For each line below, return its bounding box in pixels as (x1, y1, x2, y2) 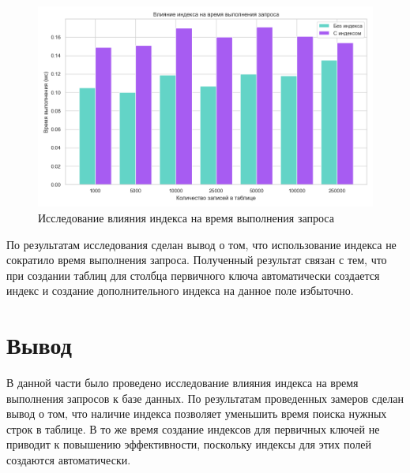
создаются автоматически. (6, 452, 131, 468)
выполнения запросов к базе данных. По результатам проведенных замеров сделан (6, 389, 404, 406)
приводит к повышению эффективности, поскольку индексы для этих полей (6, 436, 371, 453)
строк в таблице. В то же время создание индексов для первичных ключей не (6, 420, 380, 437)
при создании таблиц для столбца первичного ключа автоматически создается (6, 266, 380, 283)
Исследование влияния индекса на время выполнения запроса (38, 209, 334, 225)
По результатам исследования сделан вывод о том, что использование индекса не (6, 236, 397, 252)
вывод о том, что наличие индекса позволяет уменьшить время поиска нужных (6, 405, 387, 422)
